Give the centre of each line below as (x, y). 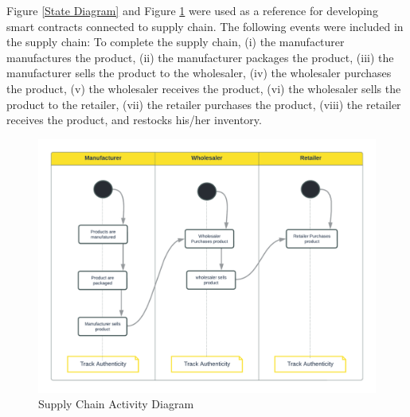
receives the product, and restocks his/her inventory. (134, 120)
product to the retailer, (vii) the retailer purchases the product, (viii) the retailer (204, 104)
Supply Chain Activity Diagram (116, 404)
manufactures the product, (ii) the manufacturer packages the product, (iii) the (200, 57)
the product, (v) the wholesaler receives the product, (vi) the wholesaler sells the (204, 88)
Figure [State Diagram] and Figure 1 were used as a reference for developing (192, 10)
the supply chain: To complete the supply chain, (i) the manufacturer (176, 42)
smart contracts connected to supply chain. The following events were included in (205, 26)
